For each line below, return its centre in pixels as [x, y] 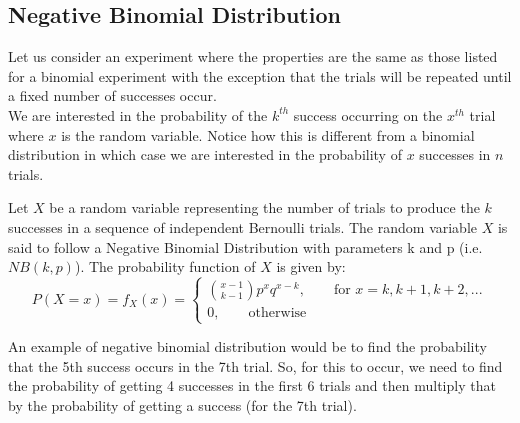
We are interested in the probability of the [138, 114]
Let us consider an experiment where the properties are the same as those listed [253, 56]
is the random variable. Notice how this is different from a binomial [268, 134]
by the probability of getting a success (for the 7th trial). [182, 405]
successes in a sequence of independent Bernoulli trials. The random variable [243, 226]
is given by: [311, 266]
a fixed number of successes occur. [112, 95]
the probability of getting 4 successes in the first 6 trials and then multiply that [252, 385]
